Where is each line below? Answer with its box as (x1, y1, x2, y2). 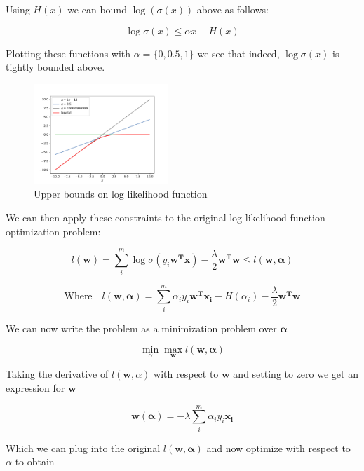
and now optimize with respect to (206, 440, 351, 455)
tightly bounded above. (6, 60, 105, 74)
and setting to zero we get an (233, 367, 358, 381)
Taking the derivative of (6, 367, 109, 381)
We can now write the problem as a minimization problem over (6, 320, 277, 335)
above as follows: (196, 2, 269, 16)
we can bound (67, 2, 127, 16)
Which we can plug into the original (6, 440, 161, 455)
